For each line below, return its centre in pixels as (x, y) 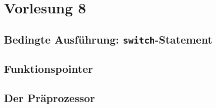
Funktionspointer (48, 69)
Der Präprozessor (50, 97)
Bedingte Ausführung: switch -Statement (108, 39)
